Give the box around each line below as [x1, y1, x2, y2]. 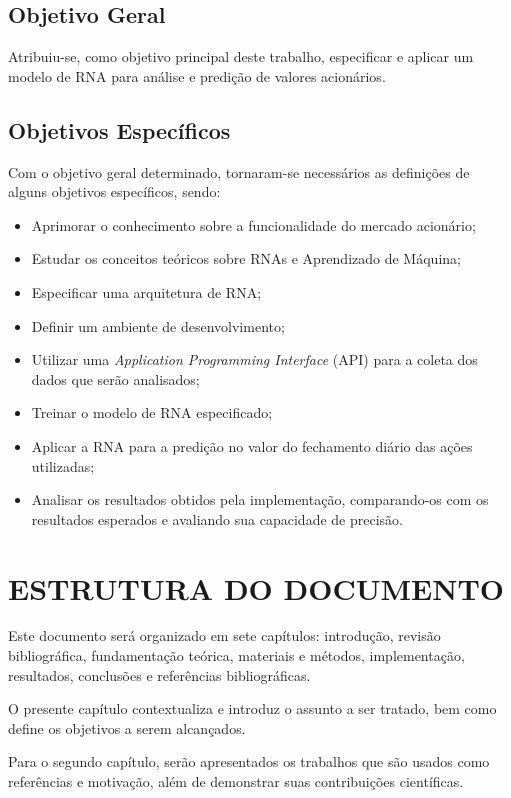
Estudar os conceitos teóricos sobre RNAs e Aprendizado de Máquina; [31, 248, 461, 269]
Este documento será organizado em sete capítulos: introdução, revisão [8, 625, 441, 646]
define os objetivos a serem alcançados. [8, 717, 246, 738]
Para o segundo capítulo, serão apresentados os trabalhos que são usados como [8, 751, 490, 772]
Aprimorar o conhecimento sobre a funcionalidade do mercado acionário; [31, 214, 476, 235]
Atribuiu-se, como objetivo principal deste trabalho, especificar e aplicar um [8, 46, 474, 67]
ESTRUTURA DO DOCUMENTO [8, 567, 504, 608]
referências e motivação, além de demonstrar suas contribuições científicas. [8, 771, 464, 791]
